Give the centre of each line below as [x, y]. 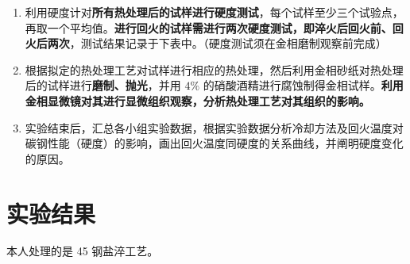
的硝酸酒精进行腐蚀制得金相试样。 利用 [303, 85]
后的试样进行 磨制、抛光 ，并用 [103, 85]
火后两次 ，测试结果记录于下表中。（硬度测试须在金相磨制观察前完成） [206, 43]
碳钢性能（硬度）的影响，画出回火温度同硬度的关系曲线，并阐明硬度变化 [214, 143]
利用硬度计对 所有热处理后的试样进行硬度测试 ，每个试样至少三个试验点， [214, 12]
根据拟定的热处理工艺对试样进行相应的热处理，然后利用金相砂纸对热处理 [214, 69]
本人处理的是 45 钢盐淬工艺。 [83, 251]
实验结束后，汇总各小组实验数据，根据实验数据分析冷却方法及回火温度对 [214, 127]
